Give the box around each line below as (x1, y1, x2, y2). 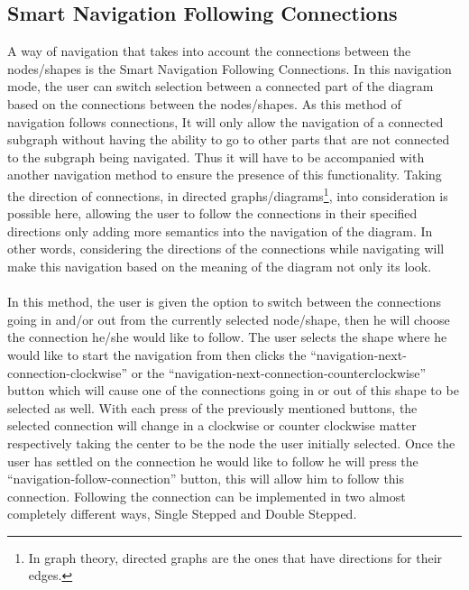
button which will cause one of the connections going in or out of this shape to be (7, 381, 459, 400)
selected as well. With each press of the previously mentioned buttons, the (7, 398, 418, 417)
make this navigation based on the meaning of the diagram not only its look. (7, 256, 432, 275)
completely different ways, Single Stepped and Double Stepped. (7, 504, 357, 523)
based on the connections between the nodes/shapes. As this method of (7, 94, 401, 113)
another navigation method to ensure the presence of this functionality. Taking (7, 165, 442, 184)
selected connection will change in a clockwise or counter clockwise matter (7, 416, 417, 435)
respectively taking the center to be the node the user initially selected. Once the (7, 433, 455, 452)
